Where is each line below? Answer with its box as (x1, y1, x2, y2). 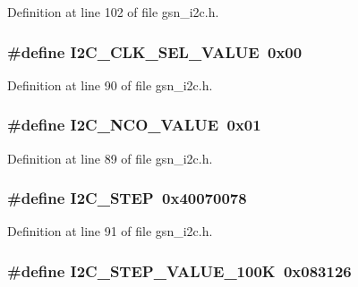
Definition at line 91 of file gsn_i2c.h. (7, 222, 213, 241)
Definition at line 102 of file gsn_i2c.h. (7, 3, 219, 21)
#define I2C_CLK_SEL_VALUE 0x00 (7, 40, 303, 63)
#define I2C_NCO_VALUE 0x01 (7, 114, 261, 136)
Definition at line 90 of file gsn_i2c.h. (7, 75, 213, 94)
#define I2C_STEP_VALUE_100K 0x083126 (7, 259, 352, 282)
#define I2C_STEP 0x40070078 (7, 187, 247, 209)
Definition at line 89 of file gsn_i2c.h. (7, 148, 213, 167)
